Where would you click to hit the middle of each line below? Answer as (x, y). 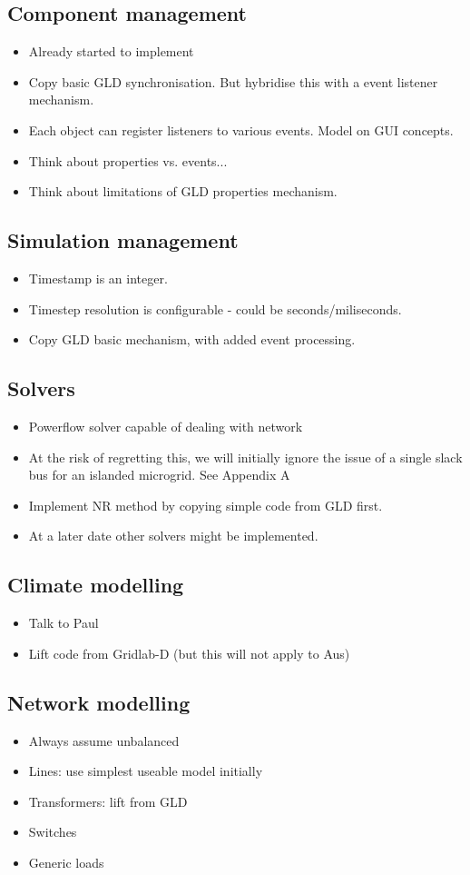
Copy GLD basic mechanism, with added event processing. (192, 339)
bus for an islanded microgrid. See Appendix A (159, 475)
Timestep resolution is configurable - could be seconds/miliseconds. (215, 308)
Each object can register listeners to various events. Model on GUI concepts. (241, 129)
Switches (53, 832)
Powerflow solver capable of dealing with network (166, 426)
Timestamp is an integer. (98, 278)
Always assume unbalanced (104, 740)
